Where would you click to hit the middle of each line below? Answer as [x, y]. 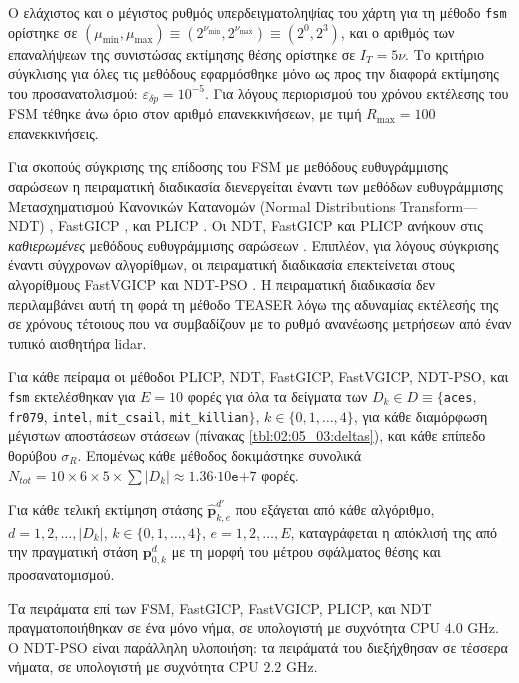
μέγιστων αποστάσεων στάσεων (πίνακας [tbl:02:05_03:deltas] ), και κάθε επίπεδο [247, 435]
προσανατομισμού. [61, 574]
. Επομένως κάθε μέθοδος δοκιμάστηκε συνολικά [219, 454]
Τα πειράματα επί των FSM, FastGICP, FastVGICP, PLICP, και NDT [220, 607]
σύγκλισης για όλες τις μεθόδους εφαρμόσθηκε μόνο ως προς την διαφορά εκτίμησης [253, 73]
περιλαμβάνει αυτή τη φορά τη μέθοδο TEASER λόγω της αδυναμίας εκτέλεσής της [253, 303]
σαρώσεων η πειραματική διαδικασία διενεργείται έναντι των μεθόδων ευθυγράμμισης [255, 186]
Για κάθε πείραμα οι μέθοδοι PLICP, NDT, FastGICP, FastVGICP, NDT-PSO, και [258, 376]
